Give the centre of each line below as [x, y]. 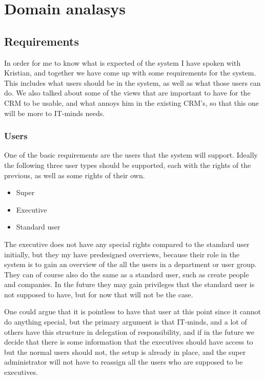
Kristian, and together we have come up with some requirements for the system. [130, 73]
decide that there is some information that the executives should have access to [129, 342]
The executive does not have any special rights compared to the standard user [127, 244]
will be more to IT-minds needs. [55, 113]
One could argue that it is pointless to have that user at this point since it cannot [133, 311]
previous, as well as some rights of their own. [75, 175]
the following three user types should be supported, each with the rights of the [128, 165]
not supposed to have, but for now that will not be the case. [99, 294]
